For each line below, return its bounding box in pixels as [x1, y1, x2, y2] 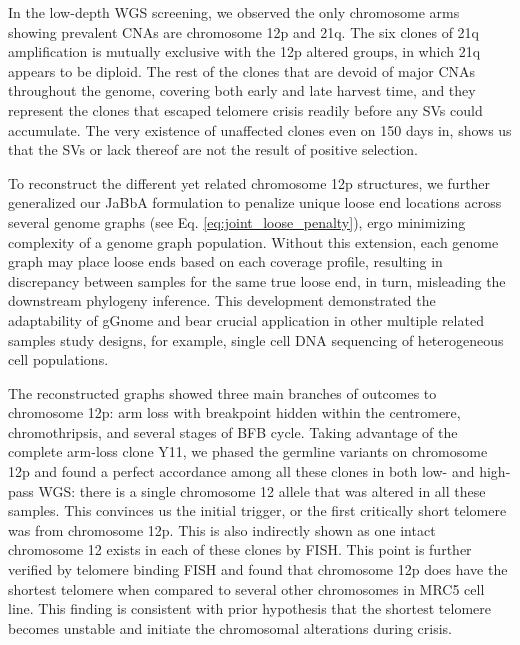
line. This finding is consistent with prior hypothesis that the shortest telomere [8, 598, 491, 619]
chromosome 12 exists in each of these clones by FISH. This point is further [8, 539, 472, 560]
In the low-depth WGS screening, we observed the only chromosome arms [8, 2, 460, 22]
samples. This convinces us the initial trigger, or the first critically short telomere [8, 500, 507, 521]
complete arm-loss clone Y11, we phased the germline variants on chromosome [8, 441, 488, 462]
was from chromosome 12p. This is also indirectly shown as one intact [8, 519, 436, 540]
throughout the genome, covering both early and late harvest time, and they [8, 80, 476, 101]
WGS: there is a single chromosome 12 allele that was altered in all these [38, 480, 486, 501]
